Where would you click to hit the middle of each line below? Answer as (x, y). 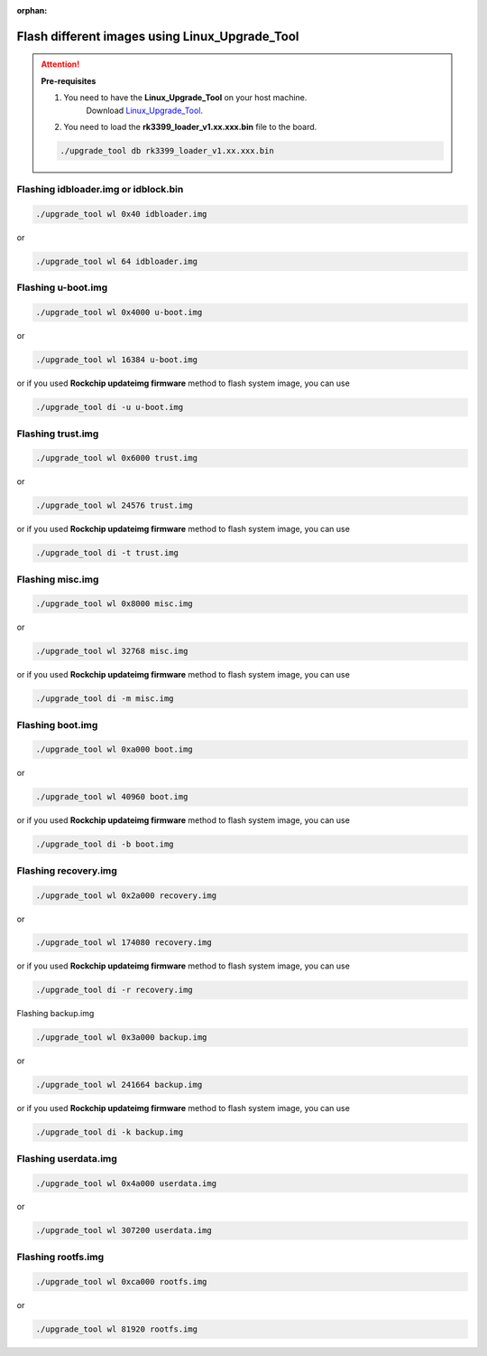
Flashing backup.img (55, 1014)
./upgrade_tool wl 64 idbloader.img (117, 262)
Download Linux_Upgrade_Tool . (144, 110)
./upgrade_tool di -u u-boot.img (110, 407)
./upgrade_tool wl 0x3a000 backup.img (121, 1038)
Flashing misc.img (58, 579)
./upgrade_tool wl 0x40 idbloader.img (121, 214)
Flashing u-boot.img (62, 287)
